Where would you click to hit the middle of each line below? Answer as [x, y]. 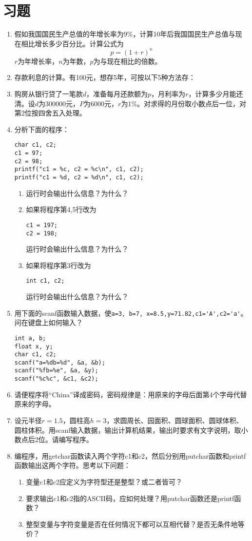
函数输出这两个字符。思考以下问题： [72, 465]
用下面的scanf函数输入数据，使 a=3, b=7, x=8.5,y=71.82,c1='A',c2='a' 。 [131, 313]
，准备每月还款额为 [117, 94]
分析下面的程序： [42, 129]
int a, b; [30, 338]
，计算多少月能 [212, 94]
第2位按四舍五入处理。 [50, 113]
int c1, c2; [45, 281]
